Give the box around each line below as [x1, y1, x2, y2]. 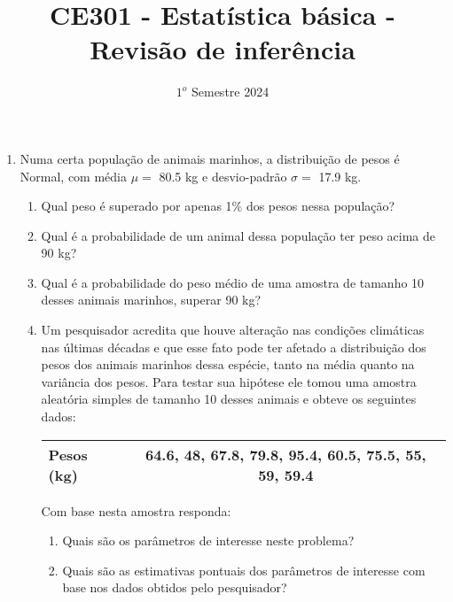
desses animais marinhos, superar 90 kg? [41, 290, 262, 309]
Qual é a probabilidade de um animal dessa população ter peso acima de [41, 226, 436, 244]
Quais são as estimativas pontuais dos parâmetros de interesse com [62, 560, 426, 579]
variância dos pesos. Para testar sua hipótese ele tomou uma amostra [41, 372, 417, 390]
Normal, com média [20, 166, 127, 185]
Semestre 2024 [191, 82, 269, 101]
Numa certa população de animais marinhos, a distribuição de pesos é [20, 149, 400, 167]
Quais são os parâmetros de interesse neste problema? [62, 531, 355, 550]
